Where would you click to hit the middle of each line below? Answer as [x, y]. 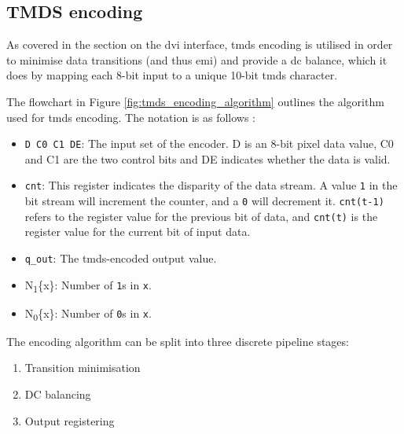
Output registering [70, 420]
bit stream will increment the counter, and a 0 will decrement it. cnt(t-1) [204, 201]
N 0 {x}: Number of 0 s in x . [88, 314]
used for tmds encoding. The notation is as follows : [131, 117]
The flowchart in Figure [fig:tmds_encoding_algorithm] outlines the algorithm [195, 101]
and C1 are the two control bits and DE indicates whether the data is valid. [208, 158]
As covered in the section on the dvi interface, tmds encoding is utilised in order [200, 44]
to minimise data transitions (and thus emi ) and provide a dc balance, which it [197, 59]
